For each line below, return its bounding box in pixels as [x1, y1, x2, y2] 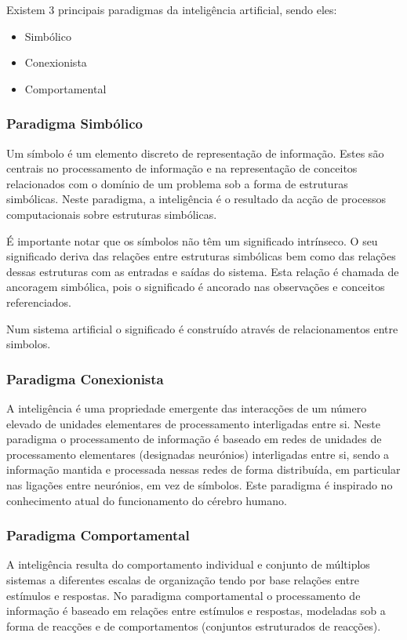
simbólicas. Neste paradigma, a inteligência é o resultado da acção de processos [6, 191, 386, 207]
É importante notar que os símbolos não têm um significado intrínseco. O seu [6, 232, 378, 249]
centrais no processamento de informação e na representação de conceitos [6, 160, 358, 176]
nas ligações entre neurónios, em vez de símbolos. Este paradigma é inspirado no [6, 476, 393, 493]
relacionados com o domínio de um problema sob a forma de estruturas [6, 175, 348, 191]
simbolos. [6, 336, 51, 352]
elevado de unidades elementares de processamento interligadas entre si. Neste [6, 415, 381, 431]
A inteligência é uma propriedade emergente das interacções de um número [6, 399, 367, 416]
